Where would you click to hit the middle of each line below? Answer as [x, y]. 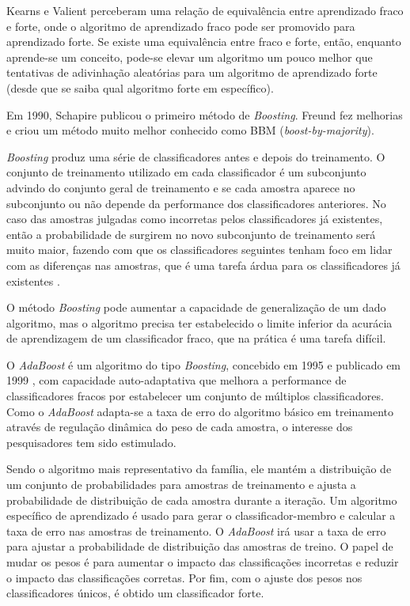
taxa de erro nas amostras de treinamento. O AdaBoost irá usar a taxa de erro [196, 530]
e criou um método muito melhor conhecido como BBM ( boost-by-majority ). [190, 130]
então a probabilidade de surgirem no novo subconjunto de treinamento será [191, 234]
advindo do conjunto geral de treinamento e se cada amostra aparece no [181, 187]
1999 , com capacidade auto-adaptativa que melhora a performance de [177, 380]
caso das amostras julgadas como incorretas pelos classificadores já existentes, [195, 219]
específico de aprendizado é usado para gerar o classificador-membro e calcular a [201, 515]
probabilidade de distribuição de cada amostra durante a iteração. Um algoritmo [202, 500]
